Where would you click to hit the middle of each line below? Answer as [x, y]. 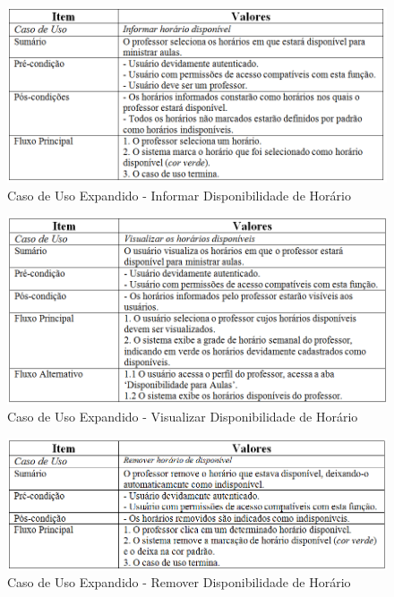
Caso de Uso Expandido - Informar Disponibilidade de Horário [179, 195]
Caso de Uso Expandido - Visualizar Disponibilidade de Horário [183, 417]
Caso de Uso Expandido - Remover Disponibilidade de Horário [179, 582]
